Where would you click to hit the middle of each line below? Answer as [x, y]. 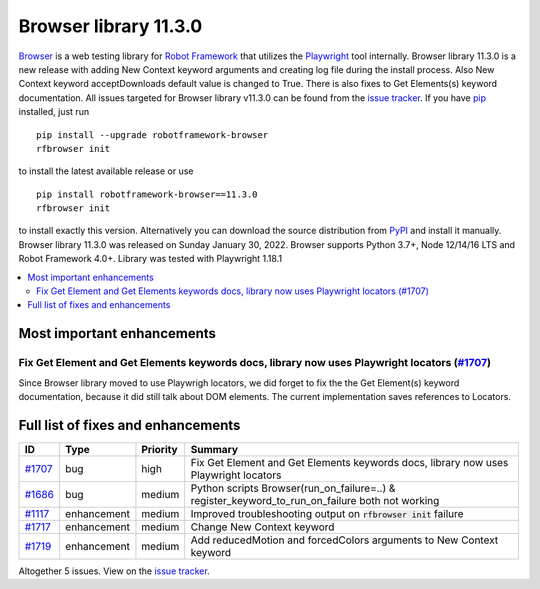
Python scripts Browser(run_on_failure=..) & [293, 488]
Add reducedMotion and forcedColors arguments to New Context [344, 540]
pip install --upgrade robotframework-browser [152, 134]
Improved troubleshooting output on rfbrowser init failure [327, 513]
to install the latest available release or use [106, 171]
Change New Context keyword [262, 527]
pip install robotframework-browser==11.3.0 [147, 194]
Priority [160, 449]
